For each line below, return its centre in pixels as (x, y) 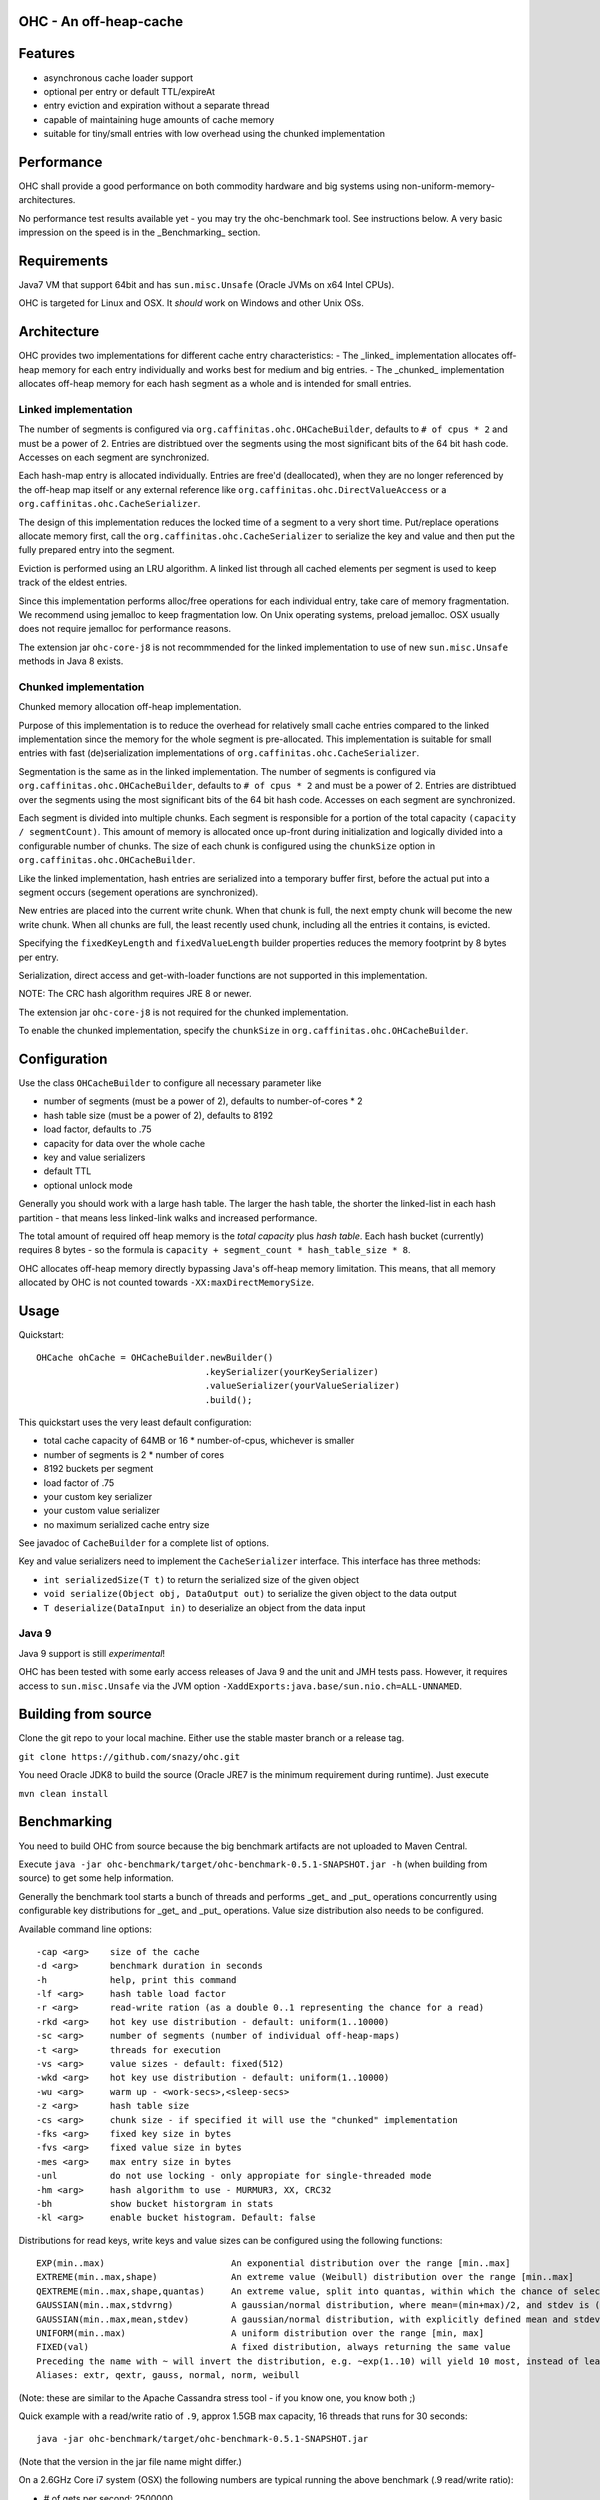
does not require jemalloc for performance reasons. (125, 629)
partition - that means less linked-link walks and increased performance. (168, 1217)
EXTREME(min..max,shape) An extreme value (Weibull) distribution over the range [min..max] (305, 2277)
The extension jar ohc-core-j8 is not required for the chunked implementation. (183, 1012)
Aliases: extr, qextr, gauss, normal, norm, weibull (168, 2375)
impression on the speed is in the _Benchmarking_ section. (139, 232)
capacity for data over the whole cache (124, 1143)
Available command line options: (85, 1929)
